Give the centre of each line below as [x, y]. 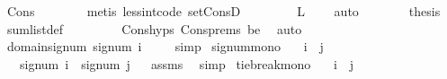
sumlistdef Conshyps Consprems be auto [154, 28]
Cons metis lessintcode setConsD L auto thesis [223, 11]
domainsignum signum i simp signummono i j [165, 46]
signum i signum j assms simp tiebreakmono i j [187, 63]
